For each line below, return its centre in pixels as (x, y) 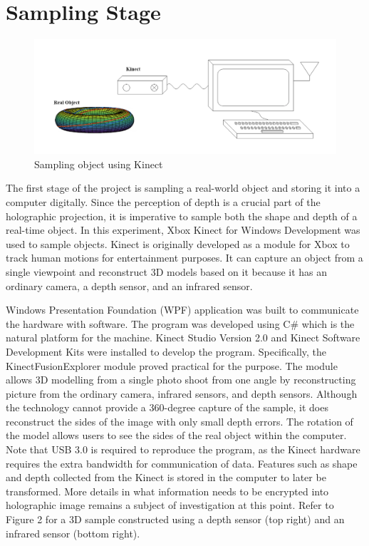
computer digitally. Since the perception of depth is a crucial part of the (163, 201)
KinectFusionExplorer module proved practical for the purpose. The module (172, 365)
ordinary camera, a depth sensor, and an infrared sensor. (129, 285)
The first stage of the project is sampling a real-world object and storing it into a (183, 188)
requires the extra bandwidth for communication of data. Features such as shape (182, 463)
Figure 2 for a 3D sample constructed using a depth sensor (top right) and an (175, 519)
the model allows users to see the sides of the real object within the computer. (176, 435)
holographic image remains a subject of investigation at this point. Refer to (170, 505)
